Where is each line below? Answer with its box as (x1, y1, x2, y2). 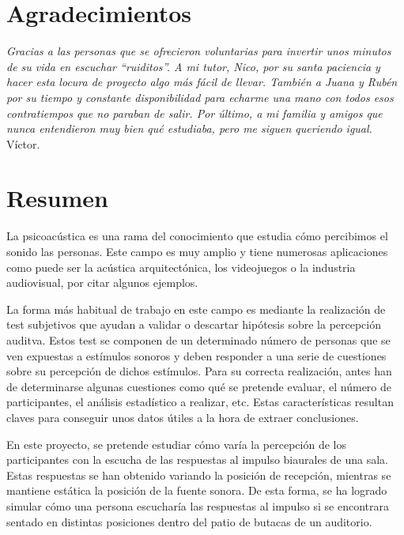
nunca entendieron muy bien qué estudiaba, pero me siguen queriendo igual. (6, 120, 372, 137)
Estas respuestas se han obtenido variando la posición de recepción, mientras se (6, 466, 391, 483)
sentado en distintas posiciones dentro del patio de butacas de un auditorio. (6, 513, 372, 529)
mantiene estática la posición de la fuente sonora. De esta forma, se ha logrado (6, 482, 387, 499)
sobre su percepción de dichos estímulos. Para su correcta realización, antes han (6, 363, 392, 379)
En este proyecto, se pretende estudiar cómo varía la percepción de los (6, 435, 346, 452)
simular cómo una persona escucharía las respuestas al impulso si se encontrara (6, 497, 389, 514)
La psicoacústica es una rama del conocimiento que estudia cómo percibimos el (6, 228, 388, 244)
